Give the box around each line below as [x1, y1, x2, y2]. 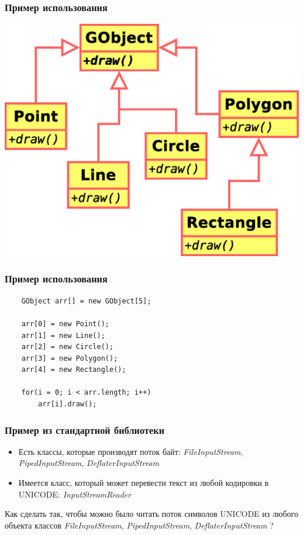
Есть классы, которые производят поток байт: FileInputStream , [18, 445, 243, 457]
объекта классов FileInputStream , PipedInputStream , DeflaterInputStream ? [5, 519, 274, 531]
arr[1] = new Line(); [21, 331, 105, 340]
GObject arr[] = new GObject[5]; [21, 296, 151, 305]
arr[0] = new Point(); [21, 319, 109, 328]
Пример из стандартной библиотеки [5, 422, 165, 437]
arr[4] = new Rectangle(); [21, 365, 126, 374]
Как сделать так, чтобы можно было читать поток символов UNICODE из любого [5, 508, 299, 520]
